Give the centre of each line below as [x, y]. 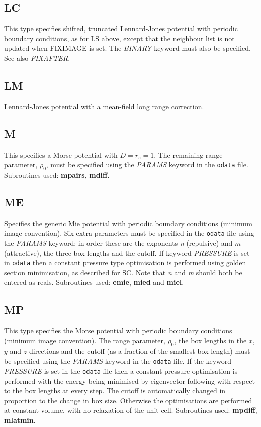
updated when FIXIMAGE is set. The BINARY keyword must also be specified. [127, 48]
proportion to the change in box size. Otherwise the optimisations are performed [128, 400]
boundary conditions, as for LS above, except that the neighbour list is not [119, 38]
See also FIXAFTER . [37, 58]
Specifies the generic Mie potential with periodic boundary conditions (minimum [128, 223]
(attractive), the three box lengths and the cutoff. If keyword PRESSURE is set [127, 253]
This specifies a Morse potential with [61, 154]
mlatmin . [20, 420]
